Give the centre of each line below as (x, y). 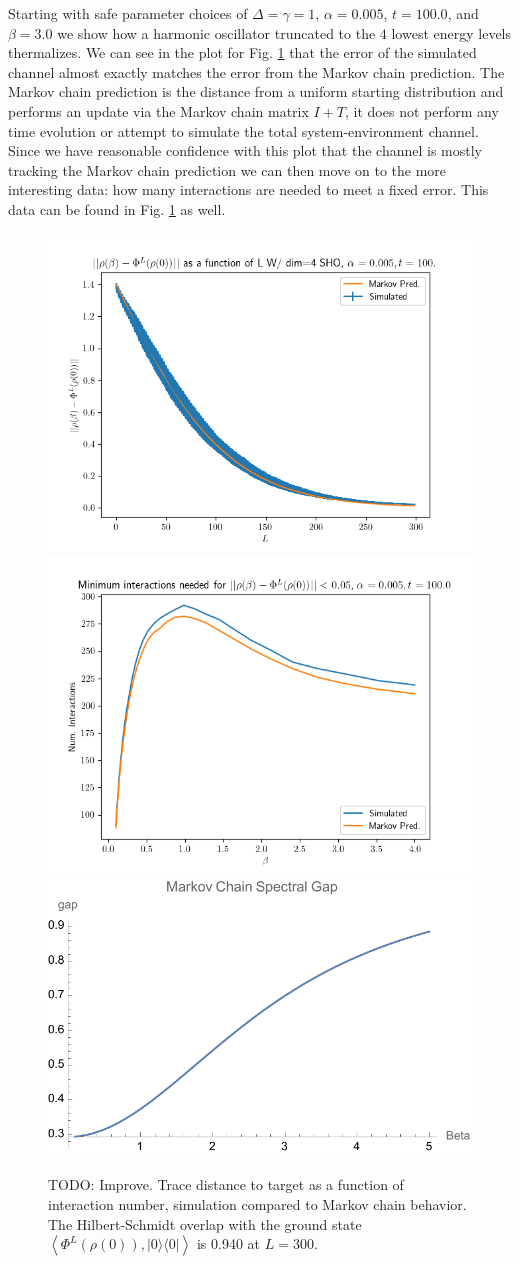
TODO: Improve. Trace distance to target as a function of (226, 1184)
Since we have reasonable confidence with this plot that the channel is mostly (245, 150)
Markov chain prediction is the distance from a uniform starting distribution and (256, 91)
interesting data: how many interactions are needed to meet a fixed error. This (248, 189)
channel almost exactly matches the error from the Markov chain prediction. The (256, 71)
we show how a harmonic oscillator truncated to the (216, 32)
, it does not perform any (422, 110)
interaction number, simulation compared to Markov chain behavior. (257, 1204)
